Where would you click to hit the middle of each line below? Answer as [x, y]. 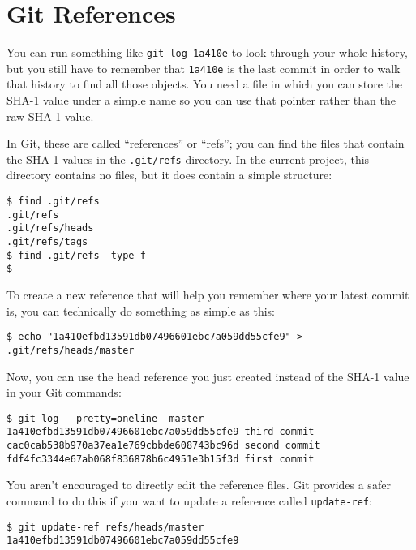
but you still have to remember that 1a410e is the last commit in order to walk [204, 68]
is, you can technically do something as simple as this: [141, 310]
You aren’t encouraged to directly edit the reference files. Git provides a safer [199, 485]
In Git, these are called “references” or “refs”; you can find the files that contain [206, 143]
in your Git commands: [64, 392]
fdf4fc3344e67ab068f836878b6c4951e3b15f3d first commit [161, 459]
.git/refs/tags [47, 242]
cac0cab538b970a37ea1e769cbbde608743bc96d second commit [163, 445]
